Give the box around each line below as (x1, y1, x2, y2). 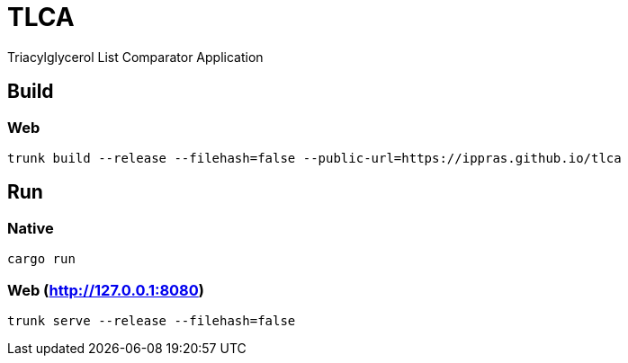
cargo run (7, 252, 76, 267)
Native (7, 218, 54, 237)
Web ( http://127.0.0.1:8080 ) (7, 280, 204, 299)
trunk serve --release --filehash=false (7, 313, 296, 328)
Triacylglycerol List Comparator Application (7, 49, 264, 65)
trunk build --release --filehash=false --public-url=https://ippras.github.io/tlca (7, 150, 622, 165)
